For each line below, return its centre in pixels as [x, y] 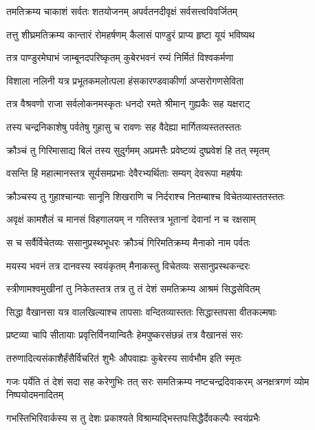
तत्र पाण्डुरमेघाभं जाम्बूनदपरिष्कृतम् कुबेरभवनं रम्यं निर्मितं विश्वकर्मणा [120, 57]
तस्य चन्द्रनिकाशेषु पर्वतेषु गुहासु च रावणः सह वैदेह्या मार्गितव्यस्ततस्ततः [124, 126]
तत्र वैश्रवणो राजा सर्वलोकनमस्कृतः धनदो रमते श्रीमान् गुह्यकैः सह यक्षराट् [128, 104]
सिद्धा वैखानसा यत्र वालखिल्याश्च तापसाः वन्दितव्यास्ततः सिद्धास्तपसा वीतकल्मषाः [142, 311]
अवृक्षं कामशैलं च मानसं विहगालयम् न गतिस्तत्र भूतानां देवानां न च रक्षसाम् [131, 219]
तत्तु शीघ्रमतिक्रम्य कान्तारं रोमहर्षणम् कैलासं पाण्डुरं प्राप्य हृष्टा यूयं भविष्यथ [131, 34]
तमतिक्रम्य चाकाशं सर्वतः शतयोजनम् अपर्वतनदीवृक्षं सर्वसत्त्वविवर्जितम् [122, 11]
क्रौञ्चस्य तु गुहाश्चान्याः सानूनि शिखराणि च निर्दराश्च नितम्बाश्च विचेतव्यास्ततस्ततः [145, 196]
